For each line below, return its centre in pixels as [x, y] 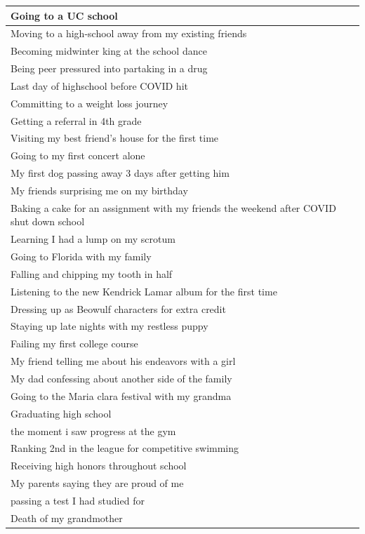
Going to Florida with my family [81, 256]
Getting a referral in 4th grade [76, 120]
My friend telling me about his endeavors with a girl [123, 361]
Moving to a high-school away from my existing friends [129, 33]
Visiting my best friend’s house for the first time [115, 138]
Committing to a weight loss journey [89, 103]
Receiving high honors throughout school [99, 466]
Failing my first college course [74, 343]
